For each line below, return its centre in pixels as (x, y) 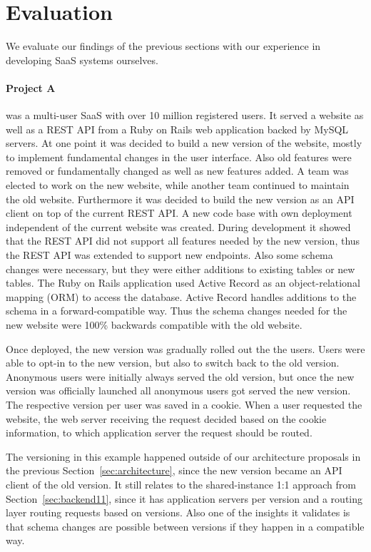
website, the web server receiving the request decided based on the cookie (166, 418)
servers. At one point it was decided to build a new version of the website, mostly (184, 143)
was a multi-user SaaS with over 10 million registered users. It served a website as (185, 115)
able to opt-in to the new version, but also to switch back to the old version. (173, 363)
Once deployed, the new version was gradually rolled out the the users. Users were (185, 348)
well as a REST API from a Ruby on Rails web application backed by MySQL (177, 129)
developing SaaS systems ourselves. (82, 60)
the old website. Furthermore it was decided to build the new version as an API (180, 199)
